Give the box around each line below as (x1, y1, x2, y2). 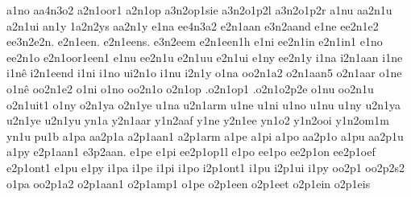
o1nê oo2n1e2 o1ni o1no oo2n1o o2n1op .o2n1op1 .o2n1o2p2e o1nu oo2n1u (6, 80, 374, 96)
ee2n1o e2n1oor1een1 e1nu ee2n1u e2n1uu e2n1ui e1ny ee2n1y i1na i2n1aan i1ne (6, 48, 403, 65)
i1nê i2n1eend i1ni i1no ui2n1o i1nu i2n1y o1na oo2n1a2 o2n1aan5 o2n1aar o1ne (6, 64, 402, 81)
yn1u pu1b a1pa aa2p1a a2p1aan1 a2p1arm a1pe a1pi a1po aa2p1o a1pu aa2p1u (6, 127, 404, 144)
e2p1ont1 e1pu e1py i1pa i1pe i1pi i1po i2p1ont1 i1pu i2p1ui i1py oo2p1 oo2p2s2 (6, 158, 405, 175)
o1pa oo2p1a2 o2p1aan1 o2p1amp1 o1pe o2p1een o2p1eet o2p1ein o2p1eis (6, 174, 371, 191)
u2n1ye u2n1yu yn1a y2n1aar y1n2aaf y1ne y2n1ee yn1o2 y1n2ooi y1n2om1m (6, 112, 389, 129)
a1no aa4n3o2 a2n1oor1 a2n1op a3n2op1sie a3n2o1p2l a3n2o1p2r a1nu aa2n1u (6, 2, 392, 18)
